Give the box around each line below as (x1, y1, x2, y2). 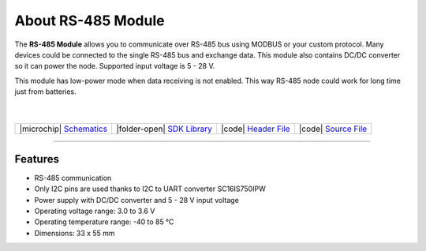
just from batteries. (14, 87, 77, 96)
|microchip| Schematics (19, 123, 108, 134)
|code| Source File (298, 123, 368, 134)
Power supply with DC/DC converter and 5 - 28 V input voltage (34, 195, 240, 204)
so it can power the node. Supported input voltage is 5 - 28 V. (14, 62, 215, 71)
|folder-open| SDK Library (115, 123, 213, 134)
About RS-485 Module (14, 12, 165, 29)
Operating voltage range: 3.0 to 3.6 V (34, 206, 155, 215)
